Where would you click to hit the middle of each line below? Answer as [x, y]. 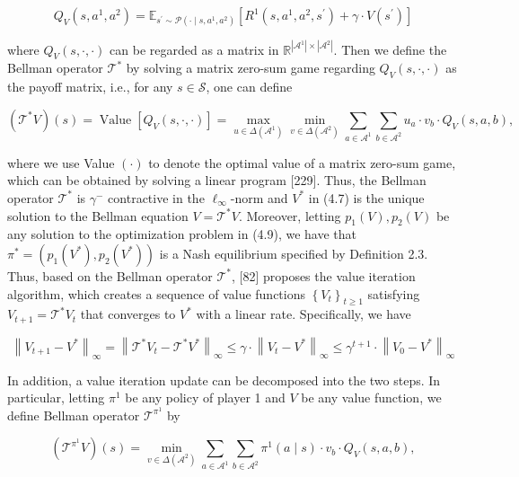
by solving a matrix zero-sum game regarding [251, 68]
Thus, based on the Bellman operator [110, 275]
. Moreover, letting [290, 215]
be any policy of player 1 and [205, 397]
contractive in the [156, 197]
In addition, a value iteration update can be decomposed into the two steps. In [224, 380]
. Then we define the [390, 49]
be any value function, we [371, 397]
